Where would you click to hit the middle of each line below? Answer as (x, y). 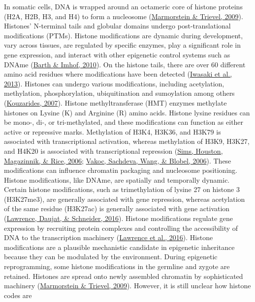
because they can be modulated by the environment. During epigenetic (111, 257)
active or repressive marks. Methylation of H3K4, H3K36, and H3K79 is (112, 131)
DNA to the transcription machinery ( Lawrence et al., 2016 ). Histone (109, 237)
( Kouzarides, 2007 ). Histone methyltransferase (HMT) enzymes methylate (115, 102)
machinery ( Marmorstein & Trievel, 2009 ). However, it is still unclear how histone (127, 286)
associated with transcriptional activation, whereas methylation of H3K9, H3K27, (127, 141)
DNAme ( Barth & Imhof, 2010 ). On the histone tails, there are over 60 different (125, 64)
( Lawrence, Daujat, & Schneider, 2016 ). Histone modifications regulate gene (119, 218)
